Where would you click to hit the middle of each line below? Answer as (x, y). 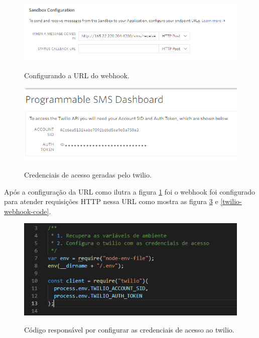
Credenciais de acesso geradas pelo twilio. (88, 174)
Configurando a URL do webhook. (77, 75)
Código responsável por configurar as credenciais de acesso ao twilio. (129, 329)
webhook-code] (27, 211)
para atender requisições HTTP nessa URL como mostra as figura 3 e (111, 201)
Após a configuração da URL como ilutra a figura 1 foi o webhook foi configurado (129, 191)
